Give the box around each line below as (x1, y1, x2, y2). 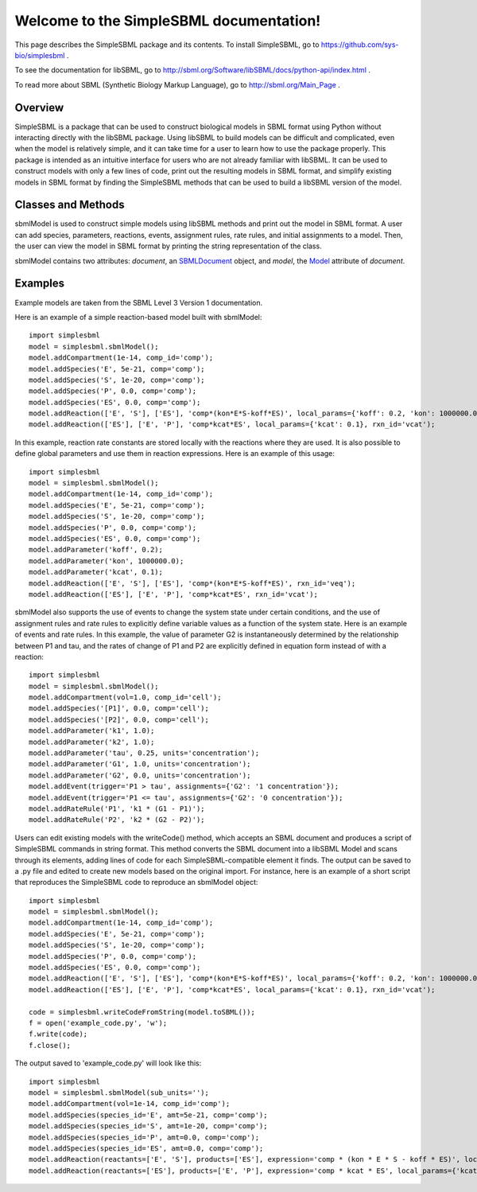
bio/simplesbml (14, 50, 65, 60)
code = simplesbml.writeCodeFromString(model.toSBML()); (29, 1007, 256, 1016)
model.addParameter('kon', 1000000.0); (29, 556, 184, 565)
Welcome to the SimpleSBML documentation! (14, 12, 321, 29)
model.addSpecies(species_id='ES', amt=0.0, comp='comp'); (29, 1143, 264, 1153)
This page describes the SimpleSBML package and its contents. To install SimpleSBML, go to (14, 40, 320, 49)
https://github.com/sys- (320, 40, 399, 49)
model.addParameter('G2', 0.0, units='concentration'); (29, 770, 251, 780)
